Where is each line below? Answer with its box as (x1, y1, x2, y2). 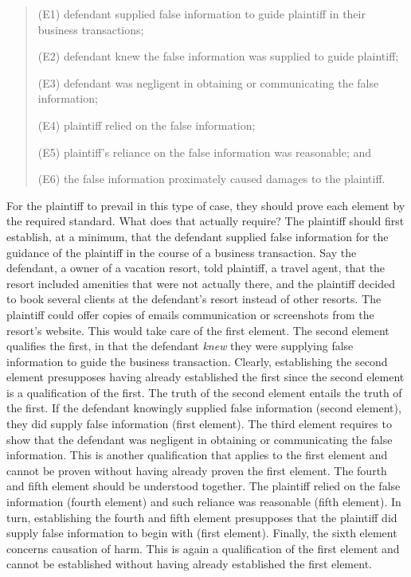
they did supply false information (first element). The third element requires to (6, 415, 392, 432)
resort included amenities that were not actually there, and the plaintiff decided (6, 275, 395, 291)
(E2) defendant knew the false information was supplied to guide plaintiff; (37, 48, 399, 64)
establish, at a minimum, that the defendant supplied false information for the (6, 228, 389, 244)
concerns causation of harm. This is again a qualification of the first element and (6, 540, 400, 556)
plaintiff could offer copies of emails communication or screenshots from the (6, 306, 374, 322)
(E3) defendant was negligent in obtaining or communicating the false (37, 74, 379, 91)
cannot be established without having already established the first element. (6, 556, 372, 572)
